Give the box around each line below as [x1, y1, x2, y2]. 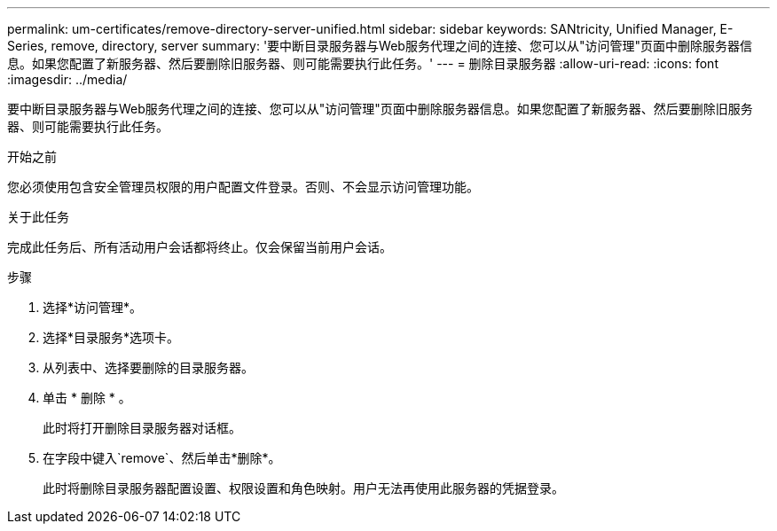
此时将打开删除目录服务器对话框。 [43, 420, 241, 435]
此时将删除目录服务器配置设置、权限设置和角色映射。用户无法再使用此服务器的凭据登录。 [43, 480, 564, 496]
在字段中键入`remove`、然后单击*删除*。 [43, 450, 281, 465]
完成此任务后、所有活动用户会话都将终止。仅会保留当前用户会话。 [7, 239, 392, 254]
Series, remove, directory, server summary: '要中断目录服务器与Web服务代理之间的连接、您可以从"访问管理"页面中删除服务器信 [7, 38, 752, 53]
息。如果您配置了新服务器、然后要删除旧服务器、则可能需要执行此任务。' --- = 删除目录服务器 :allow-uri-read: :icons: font [7, 56, 718, 71]
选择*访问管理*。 [43, 300, 143, 315]
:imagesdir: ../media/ [7, 72, 128, 87]
